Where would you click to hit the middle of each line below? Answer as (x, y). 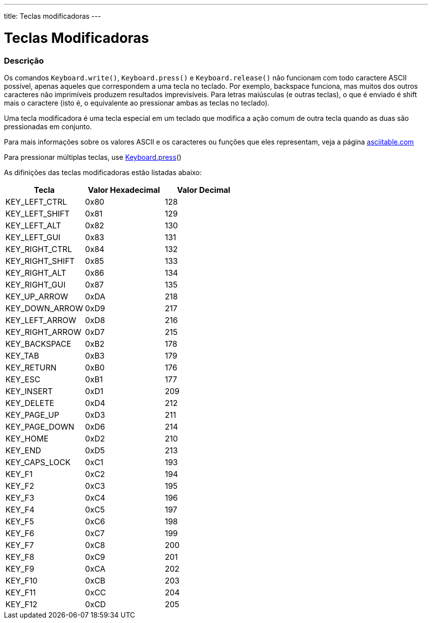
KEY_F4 (20, 509)
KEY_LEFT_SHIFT (38, 213)
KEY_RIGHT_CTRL (39, 249)
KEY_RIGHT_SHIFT (40, 261)
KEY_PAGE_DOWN (40, 426)
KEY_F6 (20, 533)
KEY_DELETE (30, 403)
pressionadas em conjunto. (48, 126)
